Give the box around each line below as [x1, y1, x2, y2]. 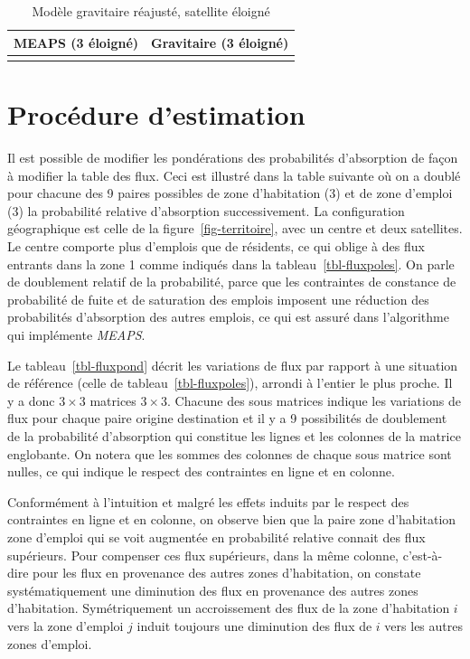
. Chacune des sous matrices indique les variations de [167, 391, 461, 410]
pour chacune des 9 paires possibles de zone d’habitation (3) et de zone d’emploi [7, 184, 453, 202]
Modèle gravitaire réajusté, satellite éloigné [32, 2, 270, 20]
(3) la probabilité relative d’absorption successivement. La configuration [7, 201, 405, 220]
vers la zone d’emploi [7, 616, 124, 635]
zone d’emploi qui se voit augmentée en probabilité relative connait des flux [7, 527, 426, 546]
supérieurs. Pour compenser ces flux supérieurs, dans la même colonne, [7, 545, 399, 564]
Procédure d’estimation [7, 96, 305, 133]
